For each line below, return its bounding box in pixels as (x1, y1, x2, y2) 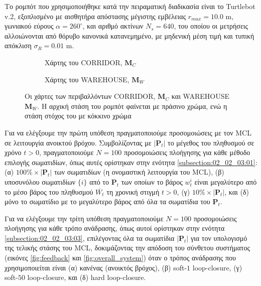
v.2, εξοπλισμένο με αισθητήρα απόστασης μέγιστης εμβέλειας (5, 11, 186, 21)
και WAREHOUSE (171, 91, 229, 101)
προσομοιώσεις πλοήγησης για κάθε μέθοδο (123, 147, 250, 158)
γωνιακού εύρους (5, 21, 54, 31)
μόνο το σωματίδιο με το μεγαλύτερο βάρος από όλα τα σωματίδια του (5, 196, 210, 207)
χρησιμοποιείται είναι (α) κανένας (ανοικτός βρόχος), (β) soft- (5, 262, 187, 272)
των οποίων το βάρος (121, 176, 183, 187)
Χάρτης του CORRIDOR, (45, 57, 122, 67)
